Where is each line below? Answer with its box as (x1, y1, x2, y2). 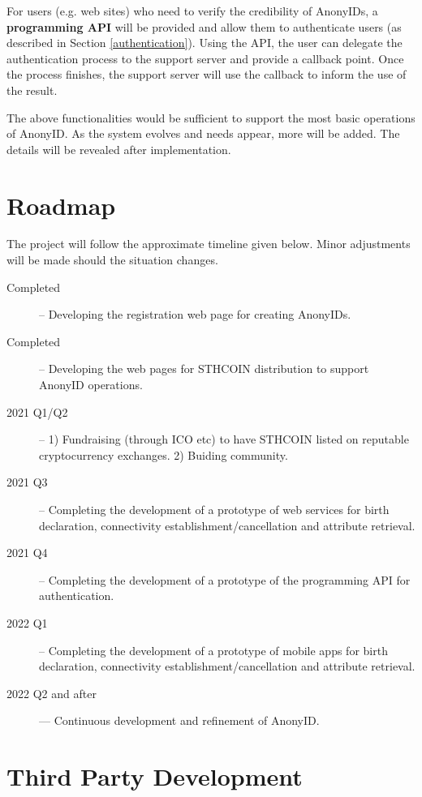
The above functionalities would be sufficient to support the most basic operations (6, 109, 416, 126)
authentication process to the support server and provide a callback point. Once (6, 49, 404, 66)
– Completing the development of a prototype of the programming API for (39, 571, 411, 588)
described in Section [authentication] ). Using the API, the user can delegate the (6, 34, 403, 51)
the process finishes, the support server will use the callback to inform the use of (6, 66, 407, 83)
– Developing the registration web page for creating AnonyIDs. (39, 306, 351, 323)
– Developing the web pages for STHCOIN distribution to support (39, 360, 369, 377)
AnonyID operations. (39, 376, 143, 393)
